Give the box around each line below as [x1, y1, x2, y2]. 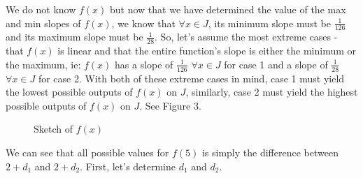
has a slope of [115, 57, 173, 71]
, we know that [111, 15, 176, 30]
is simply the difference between [201, 145, 339, 160]
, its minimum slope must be [208, 15, 331, 30]
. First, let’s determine [80, 158, 176, 173]
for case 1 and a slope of [224, 57, 328, 71]
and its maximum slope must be [6, 29, 143, 44]
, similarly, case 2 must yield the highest [185, 84, 358, 99]
